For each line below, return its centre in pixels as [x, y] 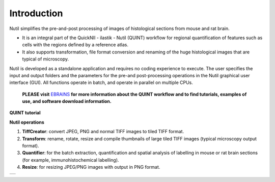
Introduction [36, 13]
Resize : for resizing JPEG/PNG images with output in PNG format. [91, 167]
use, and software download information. [67, 101]
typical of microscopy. [45, 59]
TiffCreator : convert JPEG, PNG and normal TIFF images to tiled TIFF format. [103, 132]
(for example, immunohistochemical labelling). [71, 160]
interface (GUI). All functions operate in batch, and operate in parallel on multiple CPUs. [101, 83]
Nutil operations [27, 122]
